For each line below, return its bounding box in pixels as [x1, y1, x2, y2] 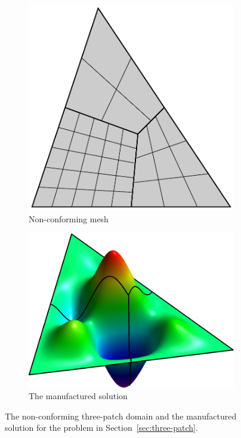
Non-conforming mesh [29, 212, 109, 225]
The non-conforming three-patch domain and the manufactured [5, 409, 237, 422]
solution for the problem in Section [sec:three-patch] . [5, 421, 198, 434]
